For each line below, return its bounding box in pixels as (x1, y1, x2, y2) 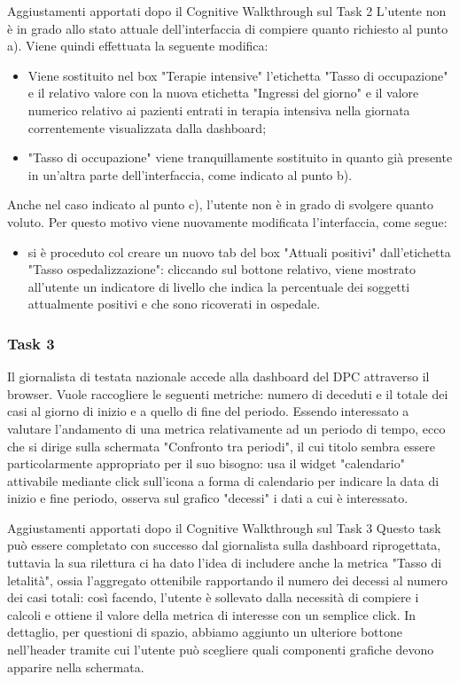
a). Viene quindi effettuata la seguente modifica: (7, 36, 268, 55)
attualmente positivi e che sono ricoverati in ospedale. (27, 294, 321, 313)
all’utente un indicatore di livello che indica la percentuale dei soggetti (27, 277, 410, 295)
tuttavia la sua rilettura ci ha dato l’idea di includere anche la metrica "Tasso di (7, 553, 442, 572)
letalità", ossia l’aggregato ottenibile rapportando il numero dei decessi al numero (7, 570, 447, 589)
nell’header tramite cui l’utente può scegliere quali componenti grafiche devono (7, 640, 434, 659)
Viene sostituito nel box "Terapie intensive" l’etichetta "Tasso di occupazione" (27, 66, 448, 84)
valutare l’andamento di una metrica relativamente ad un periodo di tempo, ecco (7, 419, 446, 437)
